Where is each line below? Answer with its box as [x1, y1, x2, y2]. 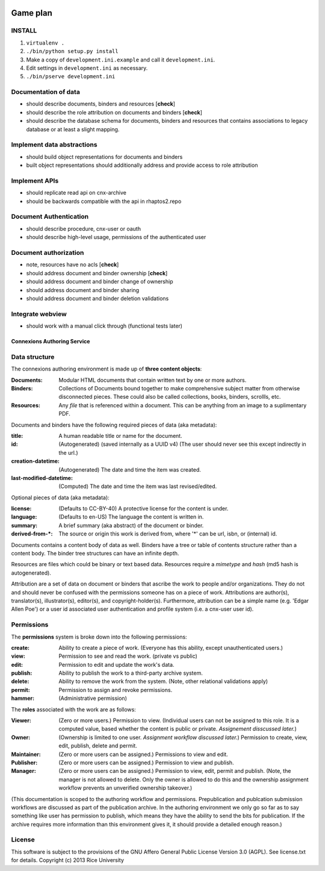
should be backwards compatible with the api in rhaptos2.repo [26, 198, 182, 205]
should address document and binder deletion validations [26, 295, 169, 302]
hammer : [11, 695, 35, 702]
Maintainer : [11, 751, 42, 758]
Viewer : [11, 717, 31, 724]
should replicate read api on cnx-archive [26, 189, 126, 196]
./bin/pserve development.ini [26, 73, 116, 80]
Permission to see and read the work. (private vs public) [58, 652, 198, 660]
